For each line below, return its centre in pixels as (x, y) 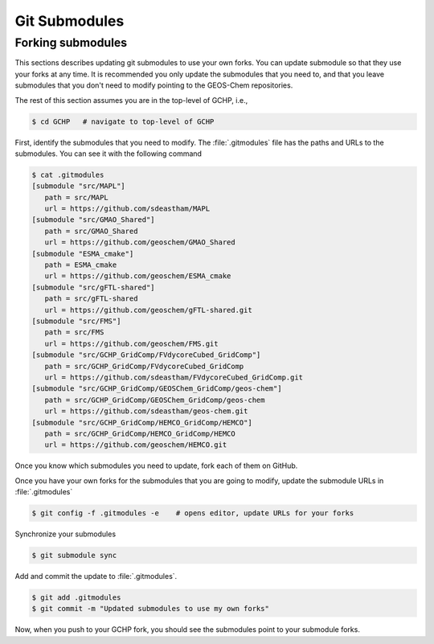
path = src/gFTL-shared (91, 299)
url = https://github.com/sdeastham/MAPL (127, 209)
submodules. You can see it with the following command (108, 154)
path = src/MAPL (76, 197)
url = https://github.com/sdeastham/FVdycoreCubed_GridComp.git (174, 377)
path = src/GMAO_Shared (91, 231)
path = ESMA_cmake (81, 265)
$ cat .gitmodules (68, 174)
